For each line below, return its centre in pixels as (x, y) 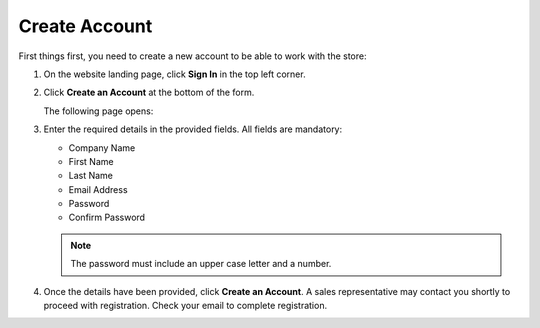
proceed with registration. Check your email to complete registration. (185, 306)
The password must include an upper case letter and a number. (201, 264)
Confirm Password (106, 217)
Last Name (91, 176)
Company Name (102, 147)
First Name (91, 161)
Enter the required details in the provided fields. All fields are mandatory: (193, 129)
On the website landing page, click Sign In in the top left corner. (174, 74)
